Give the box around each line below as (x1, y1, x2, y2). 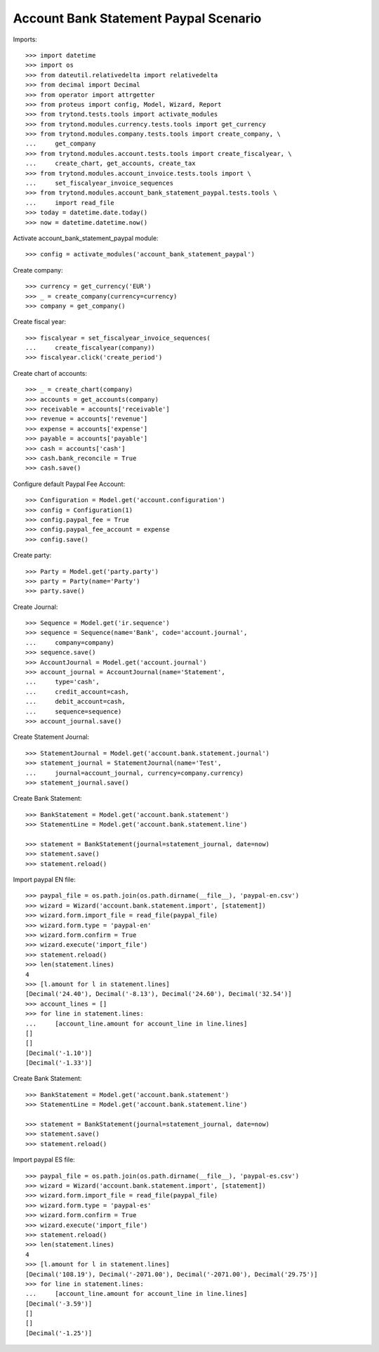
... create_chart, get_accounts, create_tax (25, 159, 196, 168)
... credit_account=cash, (25, 688, 130, 695)
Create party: (13, 551, 52, 560)
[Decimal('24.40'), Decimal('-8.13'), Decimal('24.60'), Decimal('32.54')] (25, 990, 292, 998)
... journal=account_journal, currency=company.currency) (25, 769, 244, 777)
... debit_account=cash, (25, 697, 126, 706)
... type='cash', (25, 678, 100, 686)
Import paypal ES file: (13, 1155, 75, 1164)
